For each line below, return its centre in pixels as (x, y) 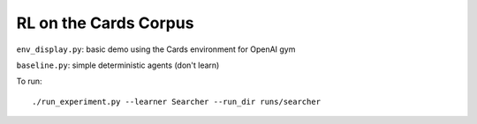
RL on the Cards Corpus (105, 23)
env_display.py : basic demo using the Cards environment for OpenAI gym (156, 49)
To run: (30, 81)
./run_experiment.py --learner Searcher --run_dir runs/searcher (177, 102)
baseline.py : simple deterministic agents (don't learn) (118, 65)
